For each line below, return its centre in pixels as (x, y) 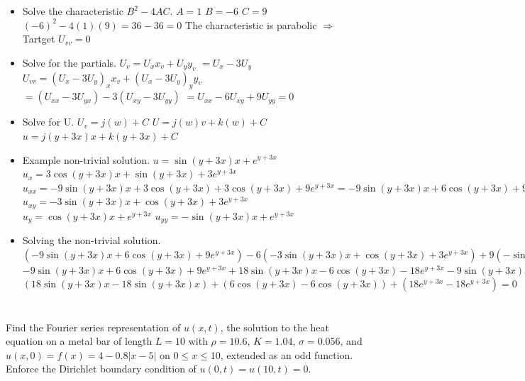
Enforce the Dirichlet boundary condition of (101, 369)
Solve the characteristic (73, 11)
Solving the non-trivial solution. (92, 240)
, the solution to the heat (275, 327)
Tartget (39, 39)
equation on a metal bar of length (79, 341)
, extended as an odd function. (287, 354)
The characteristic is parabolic (251, 24)
